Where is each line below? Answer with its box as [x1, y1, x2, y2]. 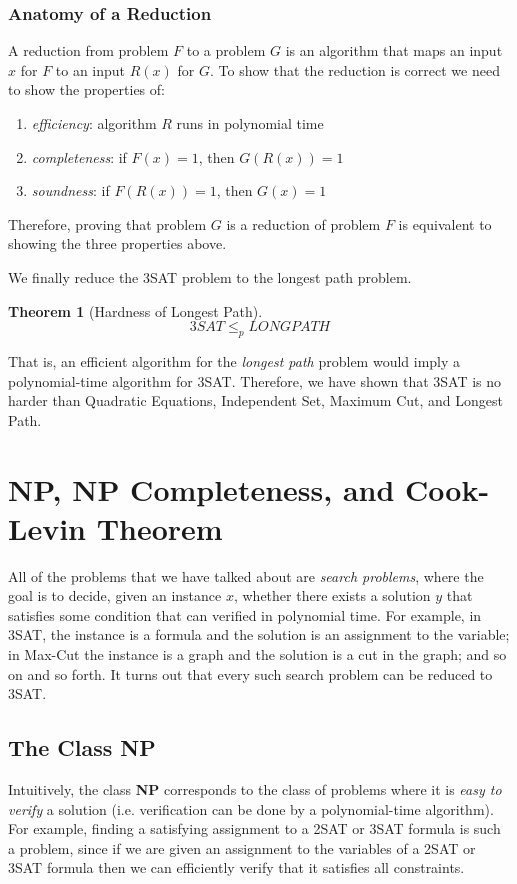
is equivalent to [398, 213, 492, 234]
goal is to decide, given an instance [8, 585, 222, 606]
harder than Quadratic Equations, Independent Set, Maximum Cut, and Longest [8, 390, 504, 411]
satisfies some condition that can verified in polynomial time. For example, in [8, 604, 482, 625]
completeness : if [31, 146, 127, 167]
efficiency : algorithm [31, 113, 157, 133]
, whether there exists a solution [233, 585, 431, 606]
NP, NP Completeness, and [8, 468, 395, 509]
